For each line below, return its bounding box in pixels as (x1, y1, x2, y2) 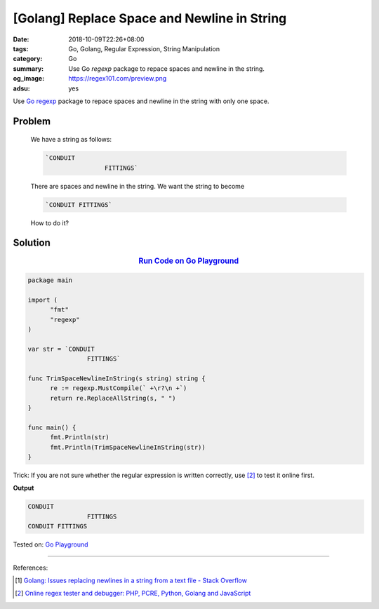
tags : (13, 44, 29, 53)
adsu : (13, 84, 31, 93)
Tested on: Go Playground (13, 540, 88, 549)
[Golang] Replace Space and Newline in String (13, 11, 287, 26)
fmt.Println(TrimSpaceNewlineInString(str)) (50, 443, 206, 451)
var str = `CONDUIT (27, 344, 95, 353)
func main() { (27, 423, 77, 431)
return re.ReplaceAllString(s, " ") (50, 394, 176, 402)
